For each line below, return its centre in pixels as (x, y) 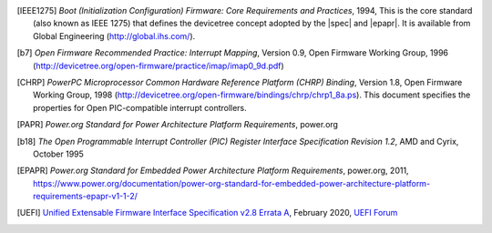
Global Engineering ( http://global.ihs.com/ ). (114, 35)
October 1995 (58, 154)
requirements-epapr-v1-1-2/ (86, 197)
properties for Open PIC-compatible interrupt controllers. (140, 107)
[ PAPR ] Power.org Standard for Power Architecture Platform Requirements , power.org (178, 125)
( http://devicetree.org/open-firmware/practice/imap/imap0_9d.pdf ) (159, 66)
